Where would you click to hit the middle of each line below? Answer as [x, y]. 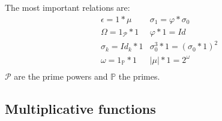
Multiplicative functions [80, 108]
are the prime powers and [61, 76]
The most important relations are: [67, 7]
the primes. [139, 76]
